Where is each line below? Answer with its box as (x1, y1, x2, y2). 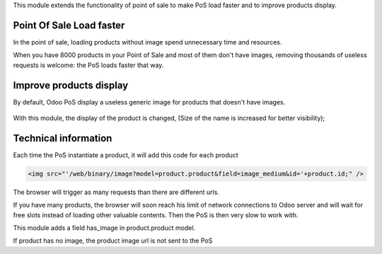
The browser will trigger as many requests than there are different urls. (13, 188, 219, 196)
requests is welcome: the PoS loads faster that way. (13, 61, 164, 69)
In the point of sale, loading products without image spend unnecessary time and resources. (13, 37, 282, 46)
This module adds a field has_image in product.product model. (13, 224, 196, 232)
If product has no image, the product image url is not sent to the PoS (13, 236, 213, 245)
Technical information (13, 132, 112, 144)
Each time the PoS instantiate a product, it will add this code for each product (13, 150, 238, 159)
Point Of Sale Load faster (13, 19, 125, 31)
